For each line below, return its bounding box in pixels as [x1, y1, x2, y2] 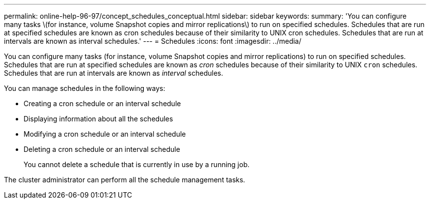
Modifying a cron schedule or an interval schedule [24, 130, 186, 138]
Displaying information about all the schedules [24, 115, 173, 123]
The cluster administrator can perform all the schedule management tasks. [4, 175, 245, 184]
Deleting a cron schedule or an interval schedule [24, 145, 180, 153]
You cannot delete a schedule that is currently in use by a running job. [24, 160, 250, 169]
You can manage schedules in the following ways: [4, 84, 165, 92]
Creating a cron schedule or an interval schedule [24, 99, 181, 108]
